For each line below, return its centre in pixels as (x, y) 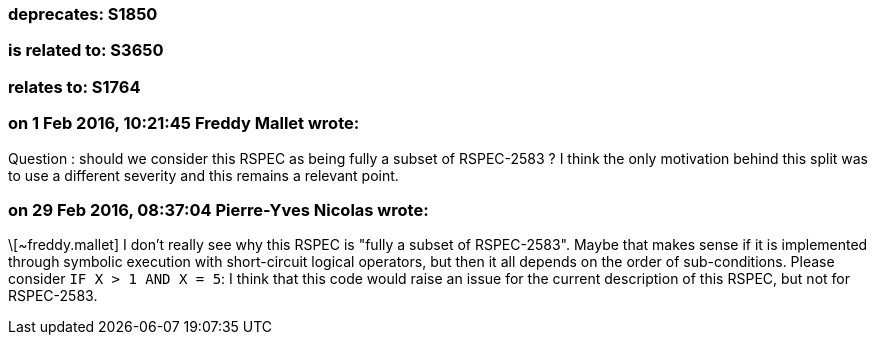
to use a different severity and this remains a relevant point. (203, 175)
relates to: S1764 (74, 86)
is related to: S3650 (86, 50)
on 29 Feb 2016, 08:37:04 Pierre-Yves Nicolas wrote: (218, 209)
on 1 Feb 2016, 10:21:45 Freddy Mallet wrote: (184, 123)
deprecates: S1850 (83, 14)
